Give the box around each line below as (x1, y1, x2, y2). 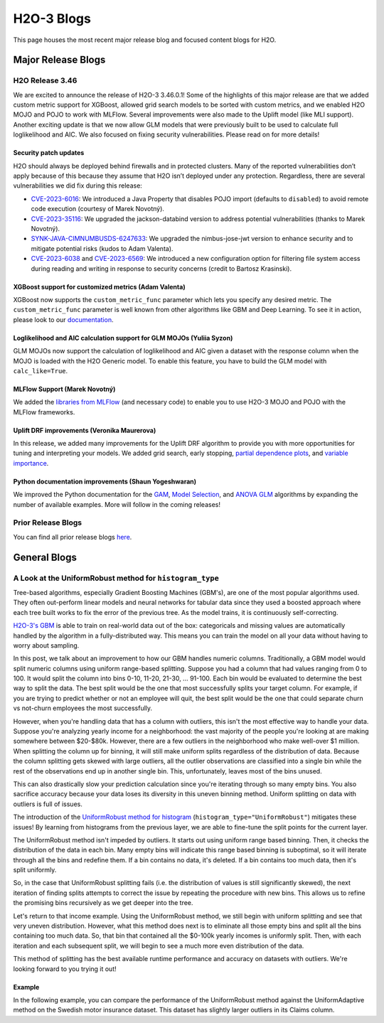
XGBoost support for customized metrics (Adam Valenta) (13, 282, 186, 291)
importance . (13, 459, 49, 467)
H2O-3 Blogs (13, 11, 92, 26)
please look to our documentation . (13, 315, 114, 323)
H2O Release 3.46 (13, 75, 78, 85)
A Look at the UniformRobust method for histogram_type (13, 573, 220, 583)
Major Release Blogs (13, 54, 106, 66)
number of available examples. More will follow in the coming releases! (13, 500, 220, 508)
